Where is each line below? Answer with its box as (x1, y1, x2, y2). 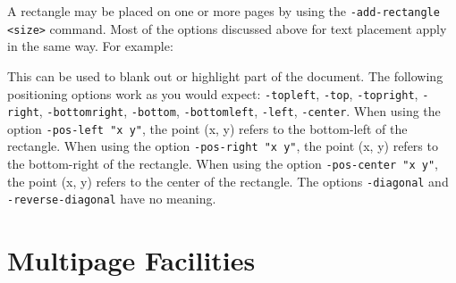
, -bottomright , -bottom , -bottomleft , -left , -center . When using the (38, 102, 441, 121)
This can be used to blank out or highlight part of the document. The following (7, 66, 443, 85)
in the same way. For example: (7, 37, 173, 55)
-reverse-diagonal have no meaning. (7, 189, 216, 208)
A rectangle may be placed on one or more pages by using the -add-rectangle (7, 2, 440, 20)
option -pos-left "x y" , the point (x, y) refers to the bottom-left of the (7, 119, 408, 137)
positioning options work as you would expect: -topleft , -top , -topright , (7, 84, 418, 103)
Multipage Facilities (7, 242, 256, 279)
